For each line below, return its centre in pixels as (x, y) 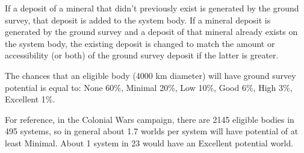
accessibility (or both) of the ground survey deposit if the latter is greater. (142, 55)
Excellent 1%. (30, 99)
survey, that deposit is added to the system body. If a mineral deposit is (138, 20)
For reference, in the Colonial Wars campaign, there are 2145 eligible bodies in (150, 119)
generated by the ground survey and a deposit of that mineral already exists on (151, 32)
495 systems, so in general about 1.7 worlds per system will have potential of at (152, 131)
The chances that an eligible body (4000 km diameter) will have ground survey (150, 75)
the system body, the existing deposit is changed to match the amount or (140, 43)
